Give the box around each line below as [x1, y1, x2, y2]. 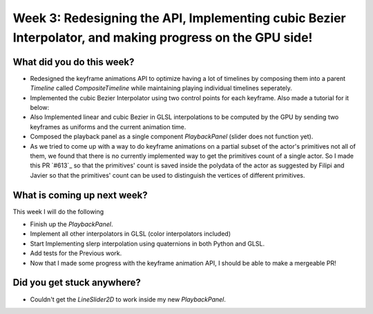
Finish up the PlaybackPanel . [30, 220, 113, 228]
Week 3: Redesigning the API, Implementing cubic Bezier [12, 10, 347, 26]
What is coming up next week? [12, 189, 148, 201]
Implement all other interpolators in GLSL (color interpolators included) [30, 230, 231, 238]
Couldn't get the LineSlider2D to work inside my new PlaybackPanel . [30, 295, 226, 304]
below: [30, 104, 50, 112]
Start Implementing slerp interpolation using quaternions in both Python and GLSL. [30, 239, 265, 248]
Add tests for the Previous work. [30, 249, 122, 257]
